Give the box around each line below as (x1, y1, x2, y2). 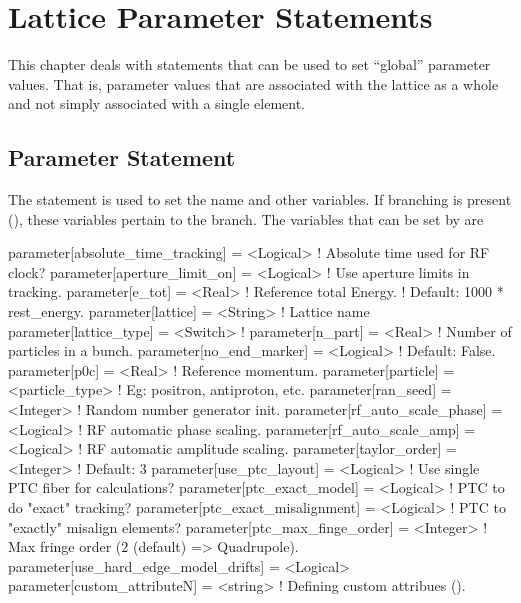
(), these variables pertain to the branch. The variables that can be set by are (8, 208, 484, 229)
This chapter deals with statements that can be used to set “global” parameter (8, 54, 491, 75)
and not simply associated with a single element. (8, 93, 306, 114)
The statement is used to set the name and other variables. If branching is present (8, 189, 512, 210)
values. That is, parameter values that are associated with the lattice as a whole (8, 73, 499, 94)
